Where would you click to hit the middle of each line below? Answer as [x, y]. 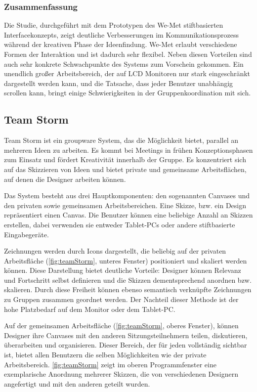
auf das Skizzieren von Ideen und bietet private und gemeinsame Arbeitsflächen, [125, 169]
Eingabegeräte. [26, 234]
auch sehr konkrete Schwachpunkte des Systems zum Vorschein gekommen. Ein [124, 64]
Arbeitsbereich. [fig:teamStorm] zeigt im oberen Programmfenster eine [110, 364]
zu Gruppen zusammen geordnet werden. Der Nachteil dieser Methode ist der [121, 299]
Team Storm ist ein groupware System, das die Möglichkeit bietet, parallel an [121, 140]
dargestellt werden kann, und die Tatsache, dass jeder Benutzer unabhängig [119, 83]
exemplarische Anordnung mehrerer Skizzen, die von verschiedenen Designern [121, 374]
